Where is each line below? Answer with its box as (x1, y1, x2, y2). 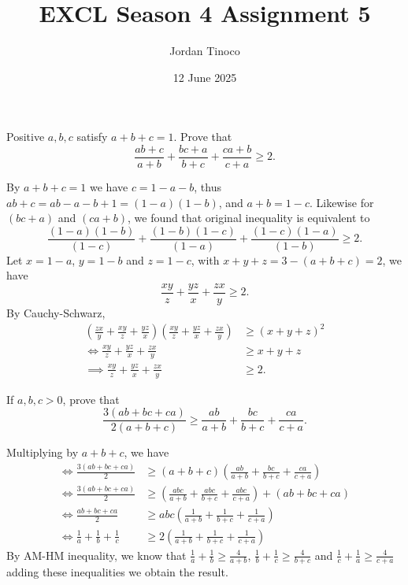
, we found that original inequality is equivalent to (128, 209, 370, 226)
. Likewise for (309, 194, 374, 210)
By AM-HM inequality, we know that (6, 546, 187, 563)
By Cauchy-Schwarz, (6, 305, 106, 321)
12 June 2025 (172, 68, 237, 85)
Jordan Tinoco (169, 43, 240, 59)
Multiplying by (6, 444, 79, 461)
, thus (194, 178, 221, 194)
